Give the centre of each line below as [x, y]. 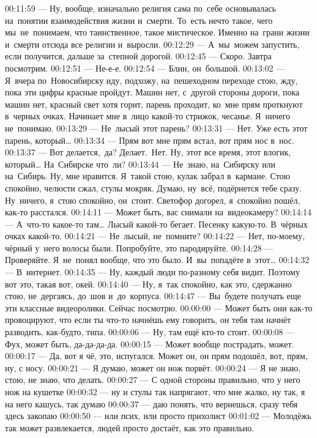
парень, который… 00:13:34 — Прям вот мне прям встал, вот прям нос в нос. [150, 140]
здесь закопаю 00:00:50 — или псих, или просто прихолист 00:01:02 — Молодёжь [158, 416]
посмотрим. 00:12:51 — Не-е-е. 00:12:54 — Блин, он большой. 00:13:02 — [145, 68]
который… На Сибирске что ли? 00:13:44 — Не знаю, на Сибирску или [140, 164]
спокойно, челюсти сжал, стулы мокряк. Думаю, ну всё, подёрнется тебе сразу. [154, 187]
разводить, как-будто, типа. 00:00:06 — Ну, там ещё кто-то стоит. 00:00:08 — [150, 332]
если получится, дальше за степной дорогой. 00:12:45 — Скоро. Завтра [138, 56]
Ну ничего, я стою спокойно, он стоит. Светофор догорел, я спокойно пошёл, [153, 200]
